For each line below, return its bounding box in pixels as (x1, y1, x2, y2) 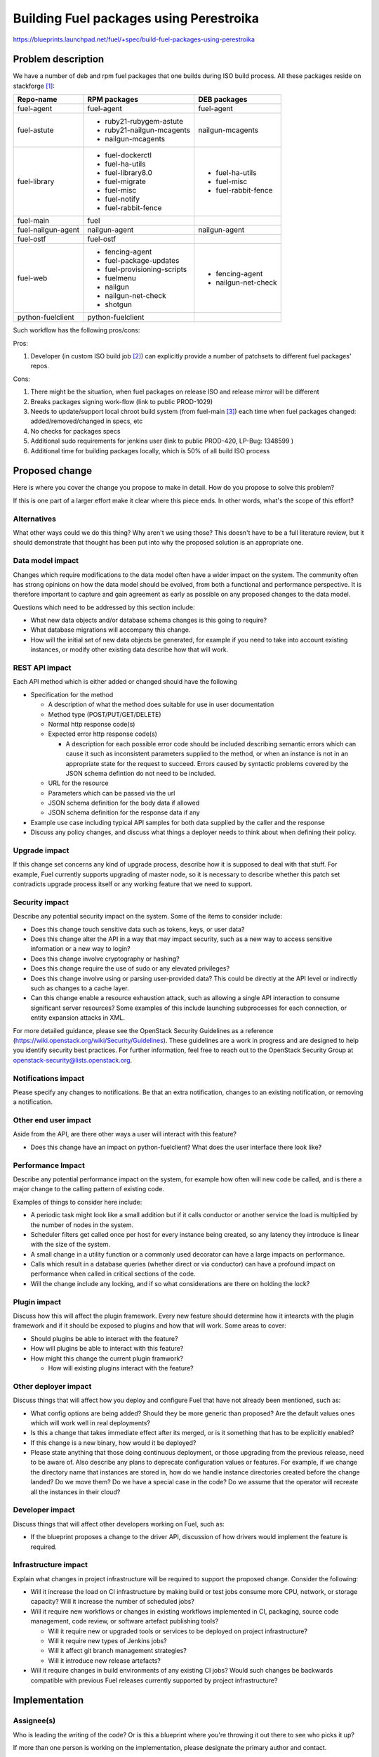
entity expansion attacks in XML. (30, 1013, 126, 1022)
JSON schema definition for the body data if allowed (48, 798, 200, 808)
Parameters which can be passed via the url (48, 789, 175, 797)
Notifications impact (13, 1073, 84, 1083)
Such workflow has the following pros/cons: (13, 326, 140, 335)
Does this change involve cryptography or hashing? (30, 954, 180, 963)
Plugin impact (13, 1297, 61, 1307)
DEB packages (197, 95, 248, 105)
